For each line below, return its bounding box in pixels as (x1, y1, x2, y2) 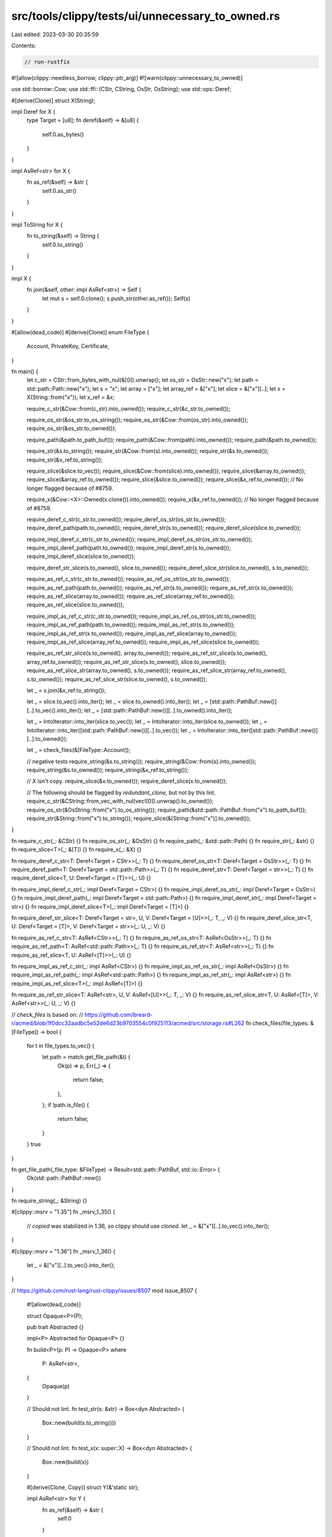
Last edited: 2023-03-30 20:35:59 (11, 31, 99, 38)
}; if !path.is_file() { (42, 1101, 89, 1108)
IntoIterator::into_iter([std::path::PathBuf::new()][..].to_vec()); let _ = (26, 726, 197, 734)
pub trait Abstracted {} (26, 1324, 84, 1330)
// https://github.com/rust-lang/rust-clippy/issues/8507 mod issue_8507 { (11, 1287, 197, 1294)
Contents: (11, 42, 36, 49)
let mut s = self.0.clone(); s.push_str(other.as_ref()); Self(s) (42, 294, 191, 302)
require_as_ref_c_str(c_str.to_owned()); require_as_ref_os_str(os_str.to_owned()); (26, 575, 231, 583)
